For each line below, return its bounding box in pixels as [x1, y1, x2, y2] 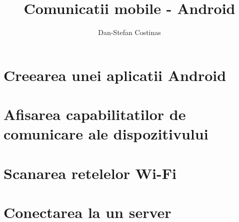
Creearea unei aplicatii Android [3, 64, 226, 85]
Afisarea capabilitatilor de [3, 104, 186, 124]
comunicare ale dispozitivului [3, 123, 208, 144]
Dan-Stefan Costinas [98, 27, 161, 37]
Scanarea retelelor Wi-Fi [3, 162, 176, 183]
